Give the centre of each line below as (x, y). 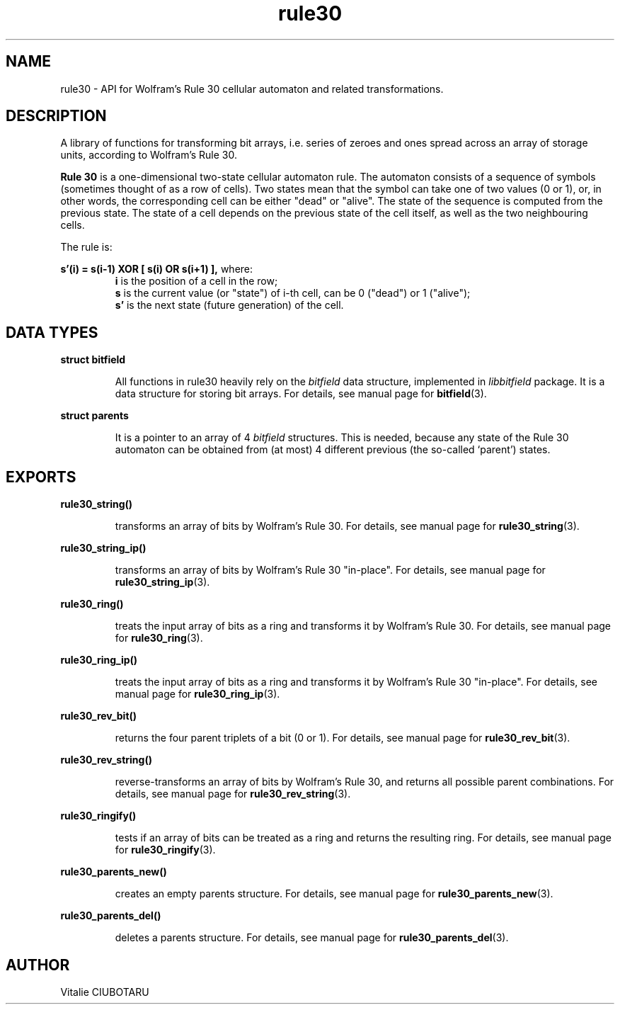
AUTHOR (38, 965)
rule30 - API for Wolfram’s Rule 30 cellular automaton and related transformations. (252, 89)
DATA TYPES (52, 332)
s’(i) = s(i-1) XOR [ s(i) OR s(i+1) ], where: (157, 269)
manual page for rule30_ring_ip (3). (197, 694)
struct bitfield (93, 360)
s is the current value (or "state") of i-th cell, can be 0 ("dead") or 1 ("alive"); (293, 293)
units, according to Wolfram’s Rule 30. (149, 155)
